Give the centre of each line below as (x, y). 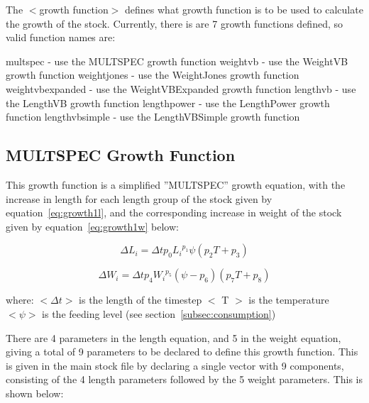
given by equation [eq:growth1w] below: (92, 226)
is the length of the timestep (141, 300)
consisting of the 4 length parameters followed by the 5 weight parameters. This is (184, 379)
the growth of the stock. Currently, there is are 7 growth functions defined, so (174, 23)
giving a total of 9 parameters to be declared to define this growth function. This (182, 352)
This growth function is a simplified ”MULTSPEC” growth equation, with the (176, 184)
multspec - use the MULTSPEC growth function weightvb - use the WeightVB (177, 61)
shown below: (35, 393)
